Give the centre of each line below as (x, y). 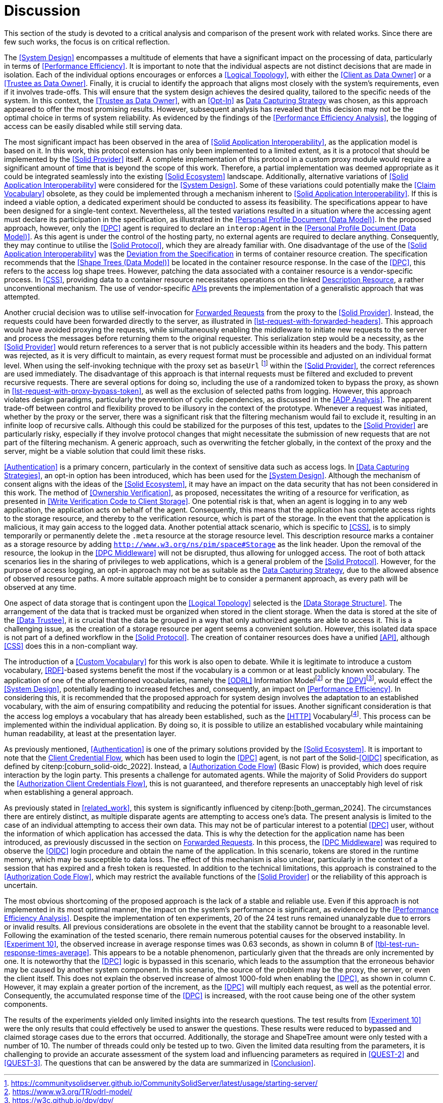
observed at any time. (40, 587)
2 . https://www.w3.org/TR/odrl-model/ (68, 1091)
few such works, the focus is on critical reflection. (87, 41)
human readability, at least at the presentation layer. (90, 733)
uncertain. (21, 885)
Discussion (42, 11)
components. (26, 1004)
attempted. (22, 296)
